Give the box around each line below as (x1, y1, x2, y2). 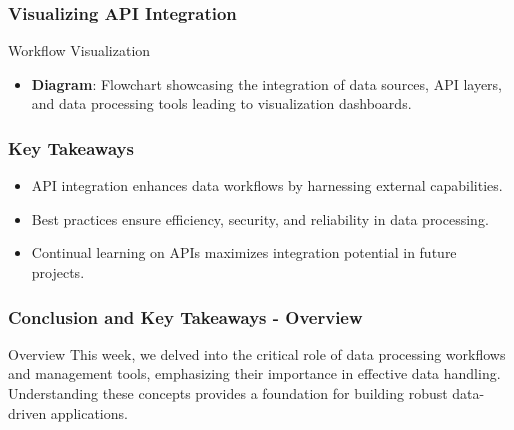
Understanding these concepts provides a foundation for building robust (8, 383, 448, 403)
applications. (50, 402, 128, 423)
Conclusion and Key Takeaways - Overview (8, 304, 363, 329)
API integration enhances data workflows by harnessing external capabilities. (31, 175, 503, 196)
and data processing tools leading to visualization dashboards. (31, 93, 412, 114)
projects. (31, 262, 85, 282)
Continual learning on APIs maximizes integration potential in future (31, 242, 457, 263)
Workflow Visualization (8, 40, 151, 61)
